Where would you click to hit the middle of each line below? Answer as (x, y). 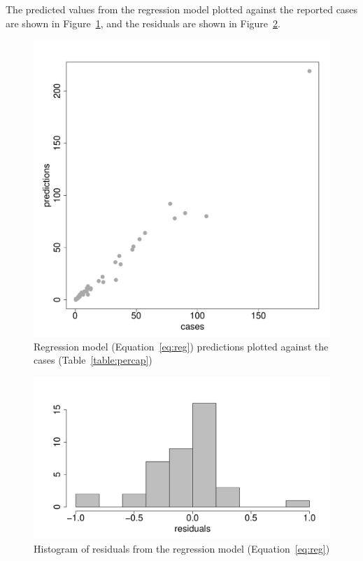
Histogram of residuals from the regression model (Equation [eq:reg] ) (182, 548)
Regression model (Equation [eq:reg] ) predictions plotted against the (181, 346)
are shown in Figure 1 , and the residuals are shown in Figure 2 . (143, 23)
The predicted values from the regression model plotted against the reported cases (182, 9)
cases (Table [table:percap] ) (93, 360)
